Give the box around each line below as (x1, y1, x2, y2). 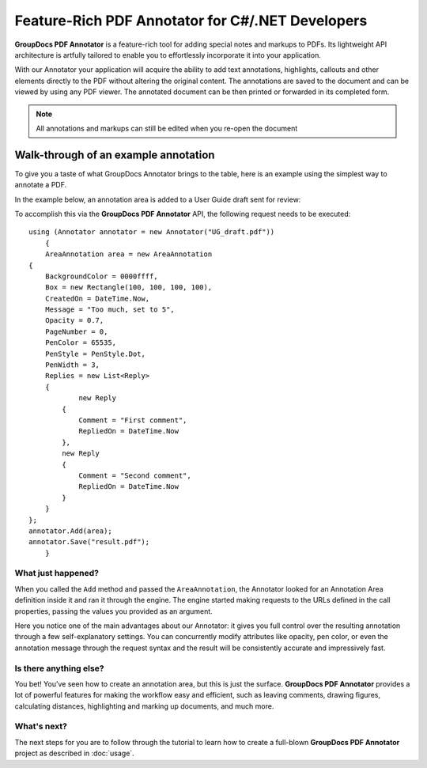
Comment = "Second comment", (78, 471, 191, 480)
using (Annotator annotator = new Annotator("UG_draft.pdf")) (28, 228, 275, 236)
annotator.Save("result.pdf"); (28, 538, 150, 547)
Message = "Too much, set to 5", (44, 305, 176, 314)
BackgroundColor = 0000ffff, (44, 271, 158, 281)
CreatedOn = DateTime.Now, (44, 293, 150, 303)
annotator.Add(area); (28, 526, 112, 535)
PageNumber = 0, (44, 327, 108, 336)
